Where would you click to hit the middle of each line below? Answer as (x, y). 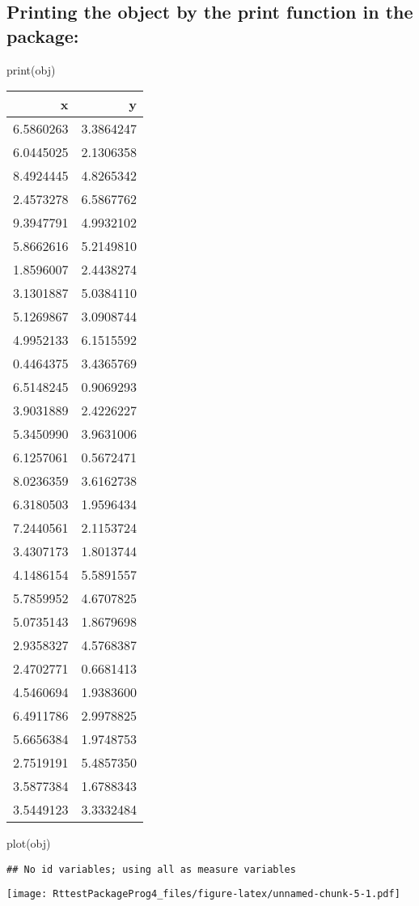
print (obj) (31, 69)
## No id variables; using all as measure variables (151, 869)
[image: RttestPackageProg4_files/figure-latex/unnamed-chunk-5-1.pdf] (203, 894)
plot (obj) (29, 843)
